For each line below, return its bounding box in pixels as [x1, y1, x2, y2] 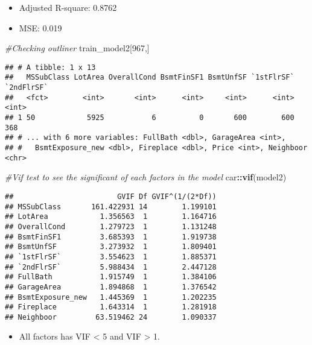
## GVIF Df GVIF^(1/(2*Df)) [5, 192, 217, 201]
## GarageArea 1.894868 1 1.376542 [5, 282, 217, 291]
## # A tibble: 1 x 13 [5, 63, 96, 72]
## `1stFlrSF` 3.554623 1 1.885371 [5, 252, 217, 261]
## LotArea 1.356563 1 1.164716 [5, 212, 217, 221]
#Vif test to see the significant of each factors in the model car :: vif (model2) [5, 171, 287, 183]
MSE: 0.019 [19, 21, 62, 34]
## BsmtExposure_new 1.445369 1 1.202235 [5, 293, 217, 302]
